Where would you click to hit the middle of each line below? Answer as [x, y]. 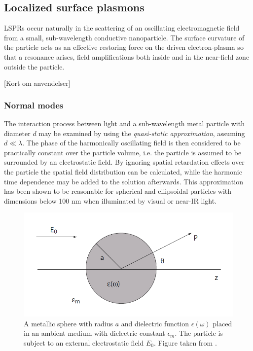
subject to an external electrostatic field [84, 342]
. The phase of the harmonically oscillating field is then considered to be [131, 143]
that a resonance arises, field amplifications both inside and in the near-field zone [127, 56]
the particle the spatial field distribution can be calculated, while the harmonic [123, 171]
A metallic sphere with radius [69, 323]
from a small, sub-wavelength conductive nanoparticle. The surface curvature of [124, 37]
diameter [17, 133]
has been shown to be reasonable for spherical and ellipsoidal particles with [118, 191]
